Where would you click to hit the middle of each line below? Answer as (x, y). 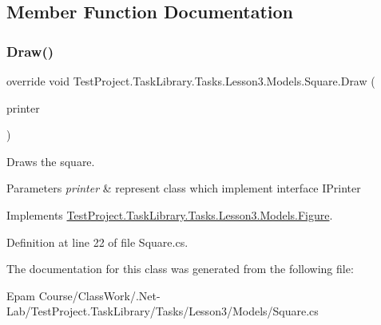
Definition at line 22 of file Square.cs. (97, 242)
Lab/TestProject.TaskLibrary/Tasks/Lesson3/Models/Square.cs (163, 311)
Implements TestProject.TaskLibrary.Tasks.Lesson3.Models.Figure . (170, 214)
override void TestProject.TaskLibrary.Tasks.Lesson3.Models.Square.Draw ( (191, 81)
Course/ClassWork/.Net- (99, 295)
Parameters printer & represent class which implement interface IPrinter (184, 188)
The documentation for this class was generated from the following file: (180, 269)
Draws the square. (51, 161)
